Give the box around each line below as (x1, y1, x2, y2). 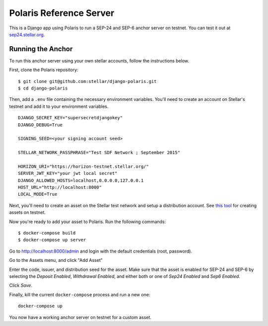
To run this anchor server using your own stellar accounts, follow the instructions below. (9, 58, 190, 64)
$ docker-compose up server (18, 237, 86, 243)
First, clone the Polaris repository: (9, 67, 78, 73)
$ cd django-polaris (18, 85, 68, 91)
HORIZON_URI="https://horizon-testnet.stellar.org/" (18, 163, 149, 169)
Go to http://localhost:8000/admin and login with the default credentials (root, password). (9, 248, 193, 254)
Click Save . (9, 282, 32, 288)
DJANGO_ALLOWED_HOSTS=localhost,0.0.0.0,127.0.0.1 (18, 177, 144, 183)
